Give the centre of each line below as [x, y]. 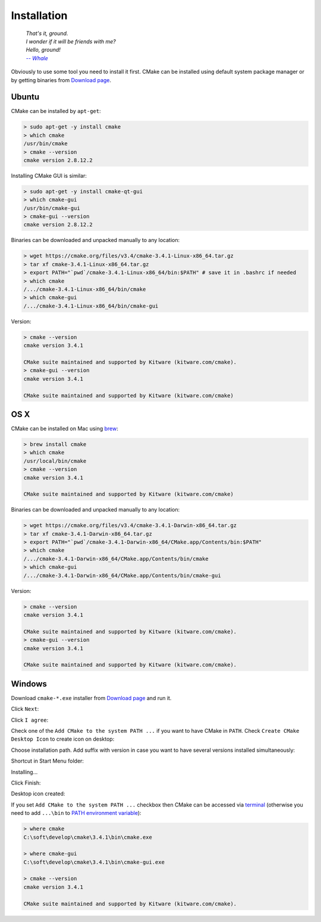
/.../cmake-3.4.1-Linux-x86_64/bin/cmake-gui [91, 306]
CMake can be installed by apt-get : [56, 111]
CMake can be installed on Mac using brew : [65, 429]
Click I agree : [30, 720]
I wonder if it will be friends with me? [71, 41]
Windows [29, 684]
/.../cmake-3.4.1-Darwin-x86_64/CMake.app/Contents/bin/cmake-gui [122, 575]
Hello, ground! [43, 50]
